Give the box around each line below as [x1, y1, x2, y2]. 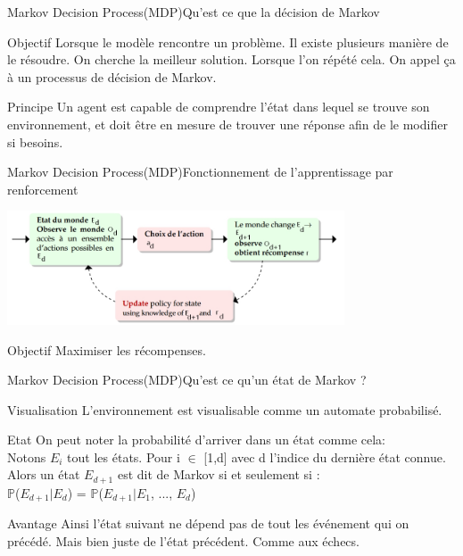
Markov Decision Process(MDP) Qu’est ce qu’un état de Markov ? [7, 370, 367, 389]
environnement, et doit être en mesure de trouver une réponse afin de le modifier [7, 114, 448, 133]
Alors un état [7, 465, 80, 484]
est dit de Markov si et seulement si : [117, 465, 320, 484]
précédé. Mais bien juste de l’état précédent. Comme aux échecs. [7, 531, 360, 550]
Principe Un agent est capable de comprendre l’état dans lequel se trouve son [7, 97, 430, 116]
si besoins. [7, 132, 63, 151]
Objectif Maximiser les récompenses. [7, 340, 206, 359]
